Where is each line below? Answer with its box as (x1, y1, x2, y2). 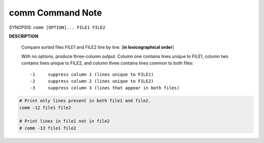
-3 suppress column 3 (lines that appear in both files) (30, 85, 179, 91)
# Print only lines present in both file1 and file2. (19, 98, 151, 103)
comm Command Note (9, 7, 102, 18)
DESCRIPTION (9, 33, 39, 39)
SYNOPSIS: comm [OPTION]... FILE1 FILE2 (9, 24, 106, 30)
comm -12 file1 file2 (19, 105, 71, 110)
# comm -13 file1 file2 (19, 125, 77, 131)
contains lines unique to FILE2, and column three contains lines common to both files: (21, 60, 194, 66)
